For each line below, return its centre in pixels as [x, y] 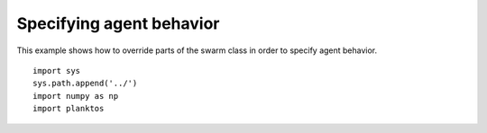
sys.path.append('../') [85, 84]
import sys [57, 71]
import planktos [69, 109]
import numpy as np [76, 96]
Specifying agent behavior [118, 23]
